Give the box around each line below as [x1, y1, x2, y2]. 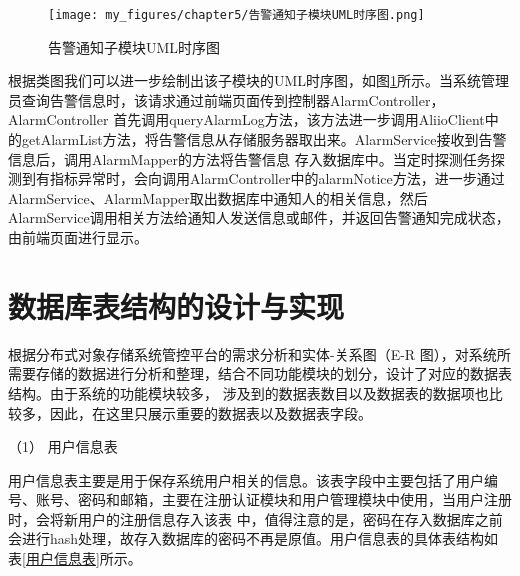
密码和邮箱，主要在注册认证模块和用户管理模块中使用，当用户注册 [77, 489, 512, 510]
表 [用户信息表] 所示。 [8, 548, 142, 569]
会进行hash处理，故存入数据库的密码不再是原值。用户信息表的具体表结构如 [8, 528, 499, 549]
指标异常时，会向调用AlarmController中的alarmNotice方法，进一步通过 [49, 168, 505, 189]
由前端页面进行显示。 [8, 227, 148, 247]
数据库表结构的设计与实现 [8, 285, 345, 326]
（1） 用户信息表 [8, 436, 118, 457]
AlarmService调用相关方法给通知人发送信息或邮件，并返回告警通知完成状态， [8, 207, 510, 228]
